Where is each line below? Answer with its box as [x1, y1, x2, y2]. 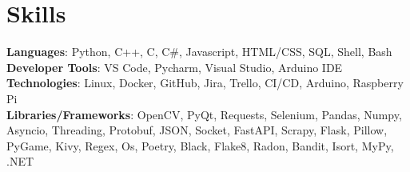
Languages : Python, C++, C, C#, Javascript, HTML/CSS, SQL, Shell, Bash [6, 43, 392, 60]
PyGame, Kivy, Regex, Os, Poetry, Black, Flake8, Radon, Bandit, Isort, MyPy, [6, 137, 394, 154]
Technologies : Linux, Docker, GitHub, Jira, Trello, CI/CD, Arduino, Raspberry [6, 74, 404, 91]
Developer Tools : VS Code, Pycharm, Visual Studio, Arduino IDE [6, 58, 343, 75]
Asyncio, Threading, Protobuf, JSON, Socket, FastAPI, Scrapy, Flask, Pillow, [6, 122, 388, 138]
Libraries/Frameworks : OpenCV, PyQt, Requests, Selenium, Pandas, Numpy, [6, 106, 402, 122]
